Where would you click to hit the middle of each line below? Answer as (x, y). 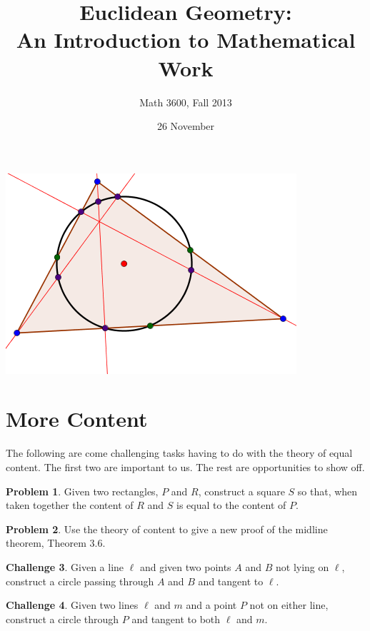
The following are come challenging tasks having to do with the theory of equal (179, 453)
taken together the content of (70, 505)
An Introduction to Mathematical (186, 40)
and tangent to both (176, 619)
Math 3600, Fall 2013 (186, 102)
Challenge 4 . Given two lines (72, 605)
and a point (211, 605)
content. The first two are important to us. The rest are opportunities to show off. (185, 467)
